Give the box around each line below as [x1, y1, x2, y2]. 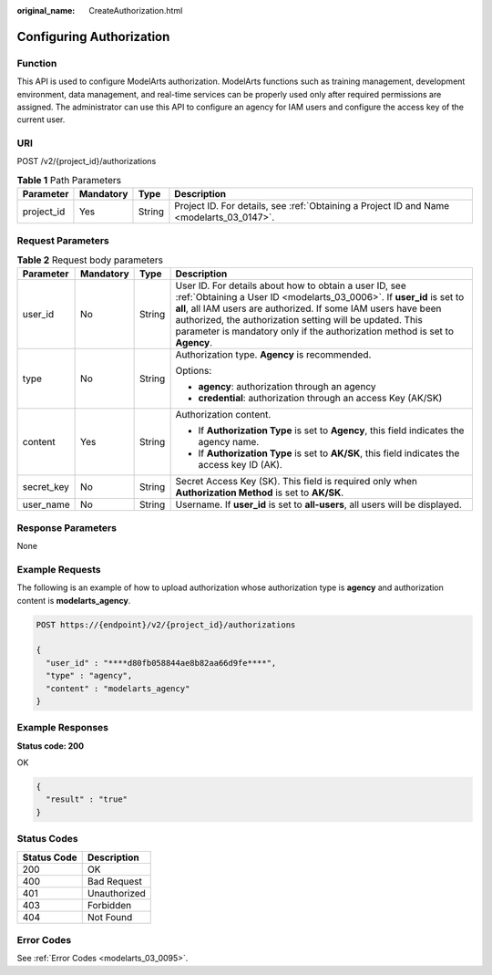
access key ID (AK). [198, 459, 282, 472]
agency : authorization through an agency [198, 380, 376, 393]
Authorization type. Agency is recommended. [175, 348, 372, 361]
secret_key [22, 481, 70, 493]
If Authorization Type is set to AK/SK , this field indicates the [198, 447, 460, 460]
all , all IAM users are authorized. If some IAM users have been [175, 302, 442, 315]
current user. [16, 114, 66, 125]
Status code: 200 [16, 740, 85, 752]
